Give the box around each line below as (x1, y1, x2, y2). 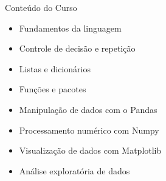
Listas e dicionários (19, 62, 91, 75)
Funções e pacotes (19, 83, 86, 95)
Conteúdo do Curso (5, 1, 77, 13)
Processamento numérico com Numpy (19, 123, 159, 136)
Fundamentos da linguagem (19, 21, 122, 34)
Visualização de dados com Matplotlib (19, 144, 162, 157)
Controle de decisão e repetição (19, 42, 136, 55)
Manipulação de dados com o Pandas (19, 103, 157, 115)
